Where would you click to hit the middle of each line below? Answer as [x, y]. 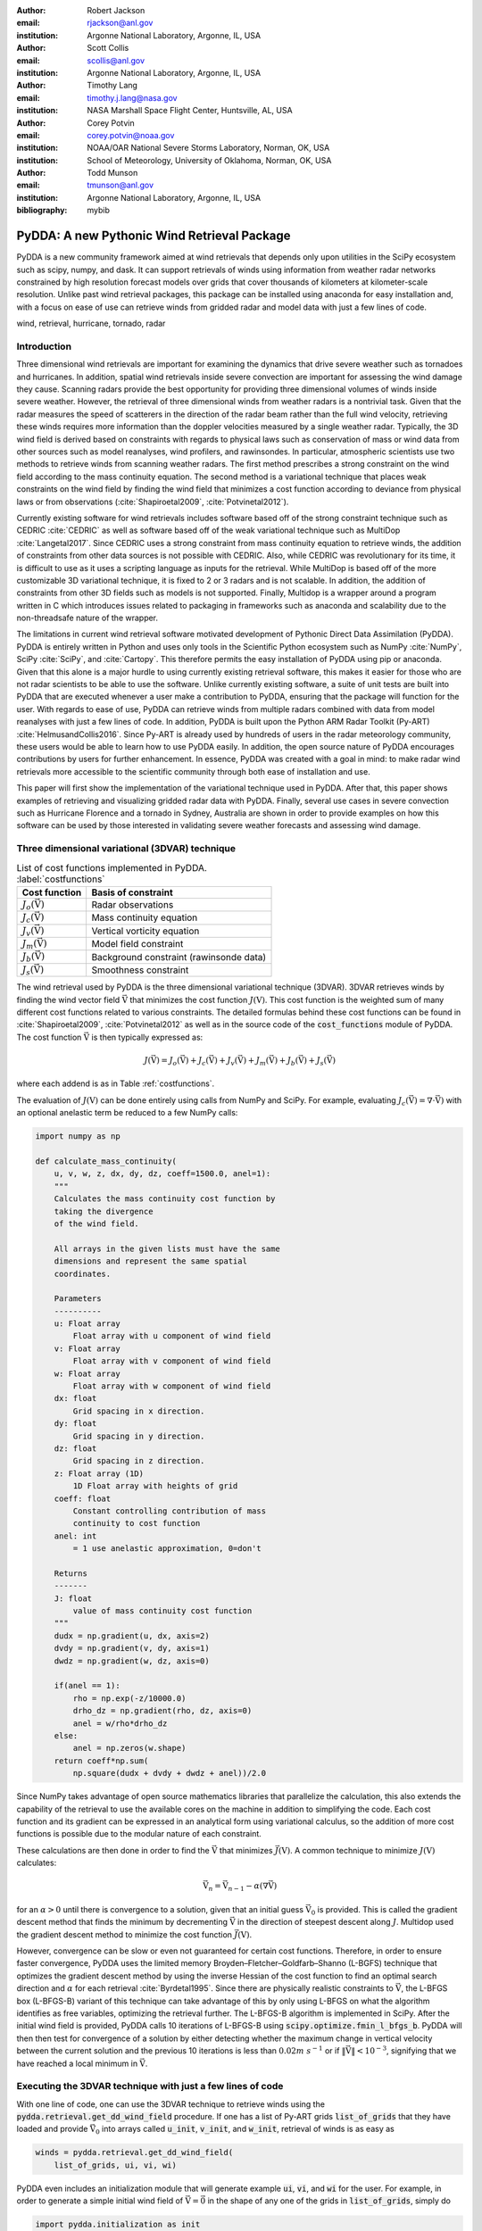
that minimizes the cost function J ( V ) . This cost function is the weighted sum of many [287, 999]
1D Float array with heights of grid [155, 1486]
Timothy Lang [112, 86]
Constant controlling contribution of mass [170, 1511]
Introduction [44, 346]
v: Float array [87, 1348]
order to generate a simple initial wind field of [100, 2201]
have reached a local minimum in [77, 2063]
